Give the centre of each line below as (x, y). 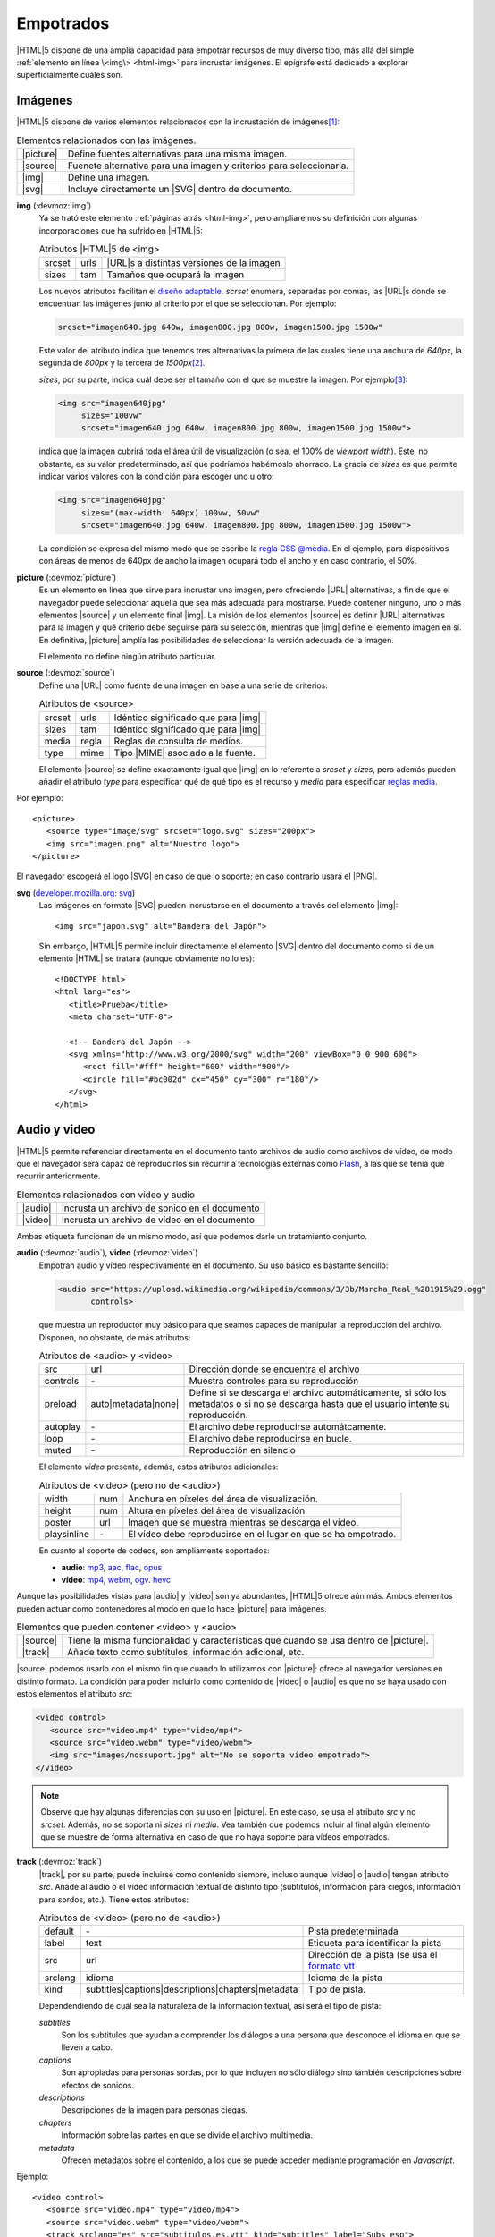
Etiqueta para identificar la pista (375, 1944)
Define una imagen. (109, 177)
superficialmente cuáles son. (70, 75)
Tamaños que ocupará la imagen (176, 275)
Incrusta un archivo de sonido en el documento (160, 1208)
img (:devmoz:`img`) (54, 205)
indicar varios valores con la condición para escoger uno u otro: (156, 476)
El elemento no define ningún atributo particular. (128, 657)
